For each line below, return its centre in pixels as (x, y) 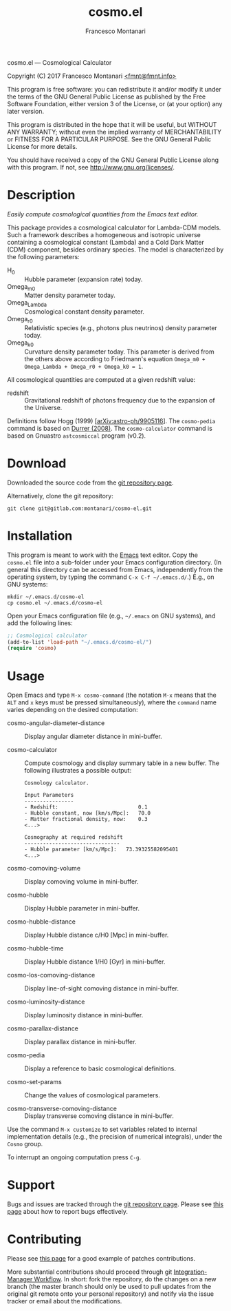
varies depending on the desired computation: (73, 710)
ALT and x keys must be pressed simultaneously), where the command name (112, 702)
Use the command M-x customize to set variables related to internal (102, 1129)
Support (31, 1185)
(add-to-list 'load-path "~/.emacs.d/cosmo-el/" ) (80, 642)
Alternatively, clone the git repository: (60, 496)
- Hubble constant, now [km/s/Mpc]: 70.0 (88, 813)
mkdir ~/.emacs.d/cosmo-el (46, 597)
